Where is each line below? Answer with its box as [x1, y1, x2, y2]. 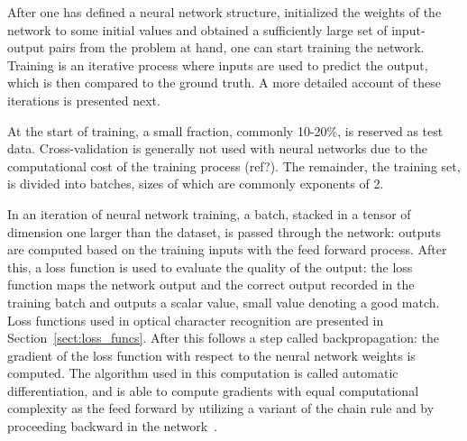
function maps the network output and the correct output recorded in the [7, 275, 415, 294]
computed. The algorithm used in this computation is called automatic [7, 363, 398, 382]
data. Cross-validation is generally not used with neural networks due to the [7, 139, 428, 158]
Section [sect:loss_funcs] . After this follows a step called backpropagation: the [7, 328, 439, 347]
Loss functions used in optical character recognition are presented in [7, 310, 384, 329]
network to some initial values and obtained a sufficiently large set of [7, 20, 388, 39]
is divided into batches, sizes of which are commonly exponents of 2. [7, 174, 384, 193]
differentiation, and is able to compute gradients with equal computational [7, 381, 419, 400]
